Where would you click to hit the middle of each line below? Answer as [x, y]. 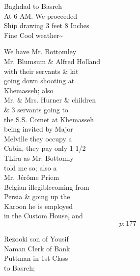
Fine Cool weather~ [34, 35]
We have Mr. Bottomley [40, 52]
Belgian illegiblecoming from [47, 187]
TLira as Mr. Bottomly [39, 157]
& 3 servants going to [36, 109]
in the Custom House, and [43, 216]
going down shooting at [39, 81]
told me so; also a [30, 167]
